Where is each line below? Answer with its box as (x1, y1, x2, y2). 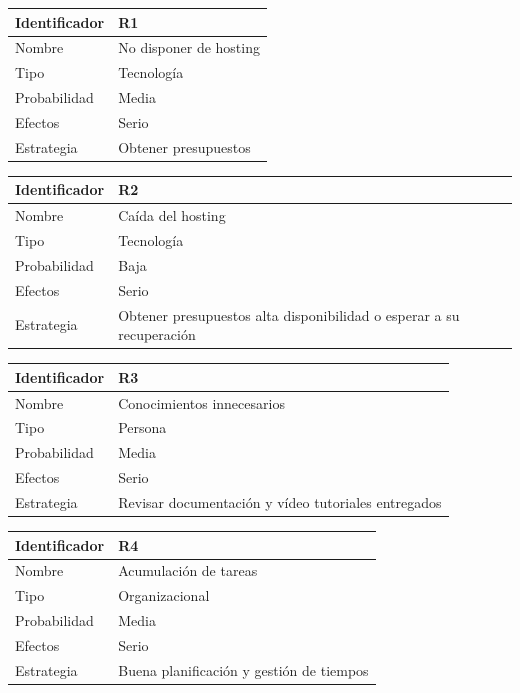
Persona (118, 417, 167, 438)
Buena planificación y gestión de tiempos (118, 659, 369, 680)
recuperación (118, 324, 196, 345)
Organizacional (118, 585, 210, 606)
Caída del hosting (118, 205, 226, 226)
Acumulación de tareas (118, 560, 258, 581)
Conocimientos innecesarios (118, 392, 285, 413)
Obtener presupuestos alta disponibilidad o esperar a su (118, 304, 460, 325)
